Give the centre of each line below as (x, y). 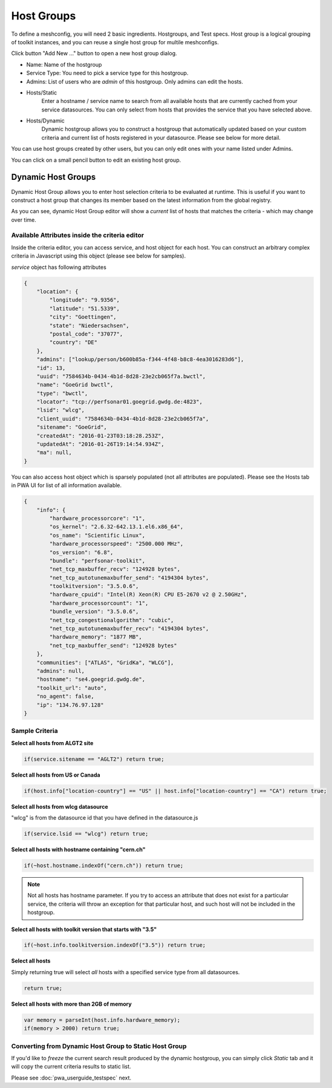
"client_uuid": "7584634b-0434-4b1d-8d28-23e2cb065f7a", (123, 419)
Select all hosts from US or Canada (56, 775)
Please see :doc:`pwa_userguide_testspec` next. (71, 1078)
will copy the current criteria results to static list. (71, 1067)
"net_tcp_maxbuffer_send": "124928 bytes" (113, 645)
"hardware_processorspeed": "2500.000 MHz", (116, 544)
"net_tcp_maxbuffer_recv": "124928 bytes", (115, 569)
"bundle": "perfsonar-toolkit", (97, 561)
